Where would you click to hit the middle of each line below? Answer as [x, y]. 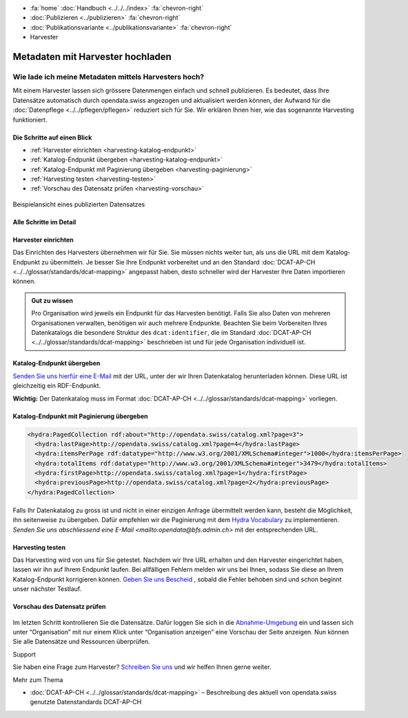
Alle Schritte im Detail [44, 222]
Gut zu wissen [52, 300]
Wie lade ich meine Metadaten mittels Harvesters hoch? [109, 77]
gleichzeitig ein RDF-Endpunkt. [57, 386]
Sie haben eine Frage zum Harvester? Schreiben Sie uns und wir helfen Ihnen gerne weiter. [142, 667]
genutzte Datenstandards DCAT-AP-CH [86, 702]
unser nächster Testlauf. [47, 589]
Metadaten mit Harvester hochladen [92, 56]
